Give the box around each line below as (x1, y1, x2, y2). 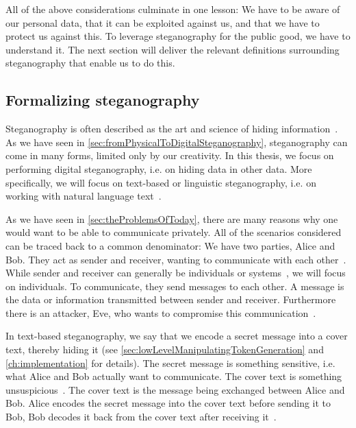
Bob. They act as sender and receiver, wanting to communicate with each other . (5, 252, 346, 266)
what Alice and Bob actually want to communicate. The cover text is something (5, 369, 342, 383)
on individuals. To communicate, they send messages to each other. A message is (5, 278, 344, 293)
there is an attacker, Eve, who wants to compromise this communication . (5, 305, 316, 320)
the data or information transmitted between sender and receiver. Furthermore (5, 292, 336, 307)
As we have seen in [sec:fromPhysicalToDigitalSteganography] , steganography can (5, 134, 348, 149)
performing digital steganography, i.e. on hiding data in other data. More (5, 161, 312, 176)
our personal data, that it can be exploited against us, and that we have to (5, 15, 320, 29)
